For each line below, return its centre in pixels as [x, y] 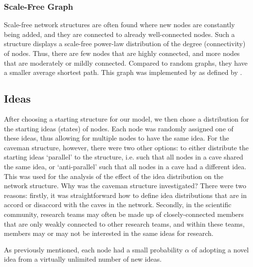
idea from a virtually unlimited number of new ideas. [83, 259]
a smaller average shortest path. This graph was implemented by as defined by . [123, 72]
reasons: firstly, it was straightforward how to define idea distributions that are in [126, 195]
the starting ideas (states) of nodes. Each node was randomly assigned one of [119, 128]
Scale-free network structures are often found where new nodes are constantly [119, 25]
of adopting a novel [220, 249]
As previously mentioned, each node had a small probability [93, 249]
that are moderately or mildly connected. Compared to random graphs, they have [126, 62]
